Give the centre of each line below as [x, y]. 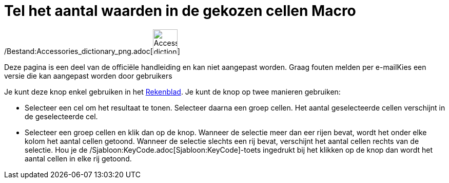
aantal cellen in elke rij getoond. [78, 158]
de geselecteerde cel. [61, 116]
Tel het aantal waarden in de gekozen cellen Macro [180, 11]
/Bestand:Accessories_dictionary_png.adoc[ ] [92, 51]
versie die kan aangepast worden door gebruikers [88, 76]
